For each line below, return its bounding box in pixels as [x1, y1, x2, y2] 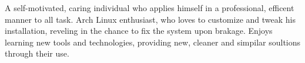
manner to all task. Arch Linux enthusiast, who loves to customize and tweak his [5, 13, 296, 25]
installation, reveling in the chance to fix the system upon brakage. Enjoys [5, 24, 273, 37]
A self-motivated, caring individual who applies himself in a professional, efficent [5, 2, 294, 13]
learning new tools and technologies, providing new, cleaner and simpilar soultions [5, 36, 301, 48]
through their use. [5, 47, 69, 60]
